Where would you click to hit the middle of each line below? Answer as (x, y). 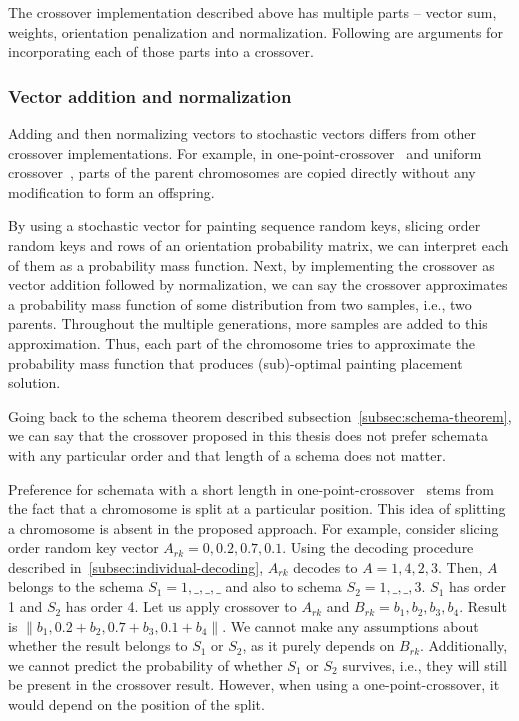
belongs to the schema (76, 586)
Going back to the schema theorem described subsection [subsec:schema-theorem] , (260, 415)
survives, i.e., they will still (424, 664)
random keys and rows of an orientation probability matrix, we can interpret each (258, 244)
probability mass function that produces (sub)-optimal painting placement (235, 362)
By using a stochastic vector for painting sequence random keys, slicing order (244, 225)
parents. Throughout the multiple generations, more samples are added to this (248, 323)
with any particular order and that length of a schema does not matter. (227, 454)
